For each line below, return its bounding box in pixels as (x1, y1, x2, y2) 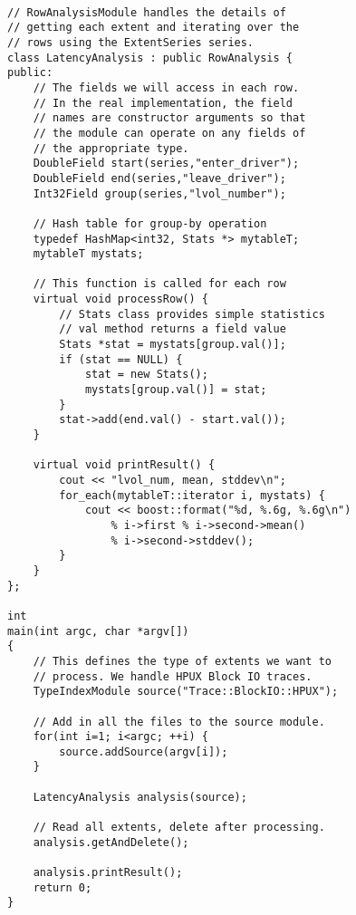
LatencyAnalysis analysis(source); (33, 790, 247, 804)
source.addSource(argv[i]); (59, 745, 228, 758)
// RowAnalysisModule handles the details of (7, 5, 286, 19)
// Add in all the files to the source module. (33, 715, 325, 728)
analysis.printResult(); (33, 866, 183, 880)
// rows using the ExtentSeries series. (7, 35, 255, 49)
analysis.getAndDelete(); (33, 835, 189, 849)
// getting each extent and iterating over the (7, 21, 300, 34)
